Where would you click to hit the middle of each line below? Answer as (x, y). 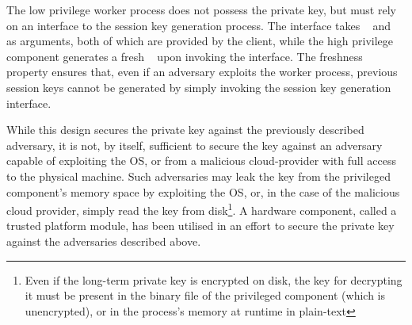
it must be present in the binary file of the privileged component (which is (205, 295)
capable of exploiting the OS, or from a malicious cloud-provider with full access (201, 161)
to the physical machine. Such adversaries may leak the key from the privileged (198, 176)
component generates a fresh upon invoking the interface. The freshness (185, 56)
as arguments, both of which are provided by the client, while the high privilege (200, 41)
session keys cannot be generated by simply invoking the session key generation (199, 87)
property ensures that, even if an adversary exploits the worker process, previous (202, 72)
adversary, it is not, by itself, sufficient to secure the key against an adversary (195, 145)
